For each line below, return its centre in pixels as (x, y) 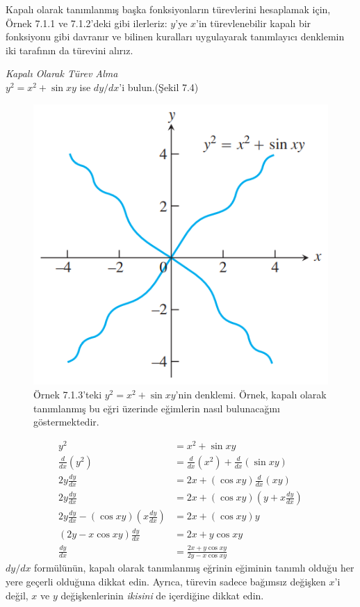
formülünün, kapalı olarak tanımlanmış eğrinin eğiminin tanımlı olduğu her (194, 568)
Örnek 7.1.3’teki (68, 394)
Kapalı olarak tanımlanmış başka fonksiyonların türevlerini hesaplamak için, (168, 9)
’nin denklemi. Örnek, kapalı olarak (251, 394)
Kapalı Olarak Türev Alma (62, 73)
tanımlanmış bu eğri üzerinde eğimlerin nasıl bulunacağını (157, 408)
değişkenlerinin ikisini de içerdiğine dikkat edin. (162, 595)
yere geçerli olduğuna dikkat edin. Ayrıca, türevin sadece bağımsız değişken (166, 582)
